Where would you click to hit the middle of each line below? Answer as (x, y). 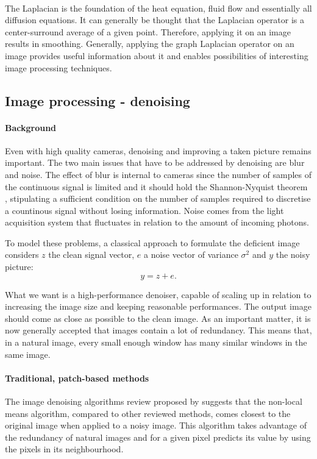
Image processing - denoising (98, 100)
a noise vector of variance (191, 254)
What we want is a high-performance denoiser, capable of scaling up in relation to (158, 294)
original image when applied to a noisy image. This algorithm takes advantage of (156, 425)
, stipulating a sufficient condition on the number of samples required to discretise (158, 198)
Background (31, 127)
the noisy (293, 254)
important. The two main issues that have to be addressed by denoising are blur (155, 162)
